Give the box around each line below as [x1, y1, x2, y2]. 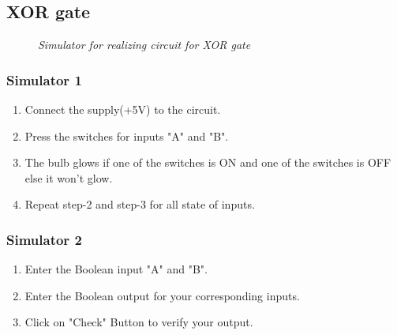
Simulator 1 [6, 70, 82, 89]
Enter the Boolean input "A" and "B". [24, 261, 208, 277]
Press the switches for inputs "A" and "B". [24, 127, 229, 144]
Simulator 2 [6, 229, 82, 249]
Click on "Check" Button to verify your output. [24, 314, 253, 330]
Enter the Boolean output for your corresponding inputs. [24, 287, 300, 303]
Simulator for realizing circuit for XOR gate [38, 36, 251, 53]
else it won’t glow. [24, 169, 113, 186]
